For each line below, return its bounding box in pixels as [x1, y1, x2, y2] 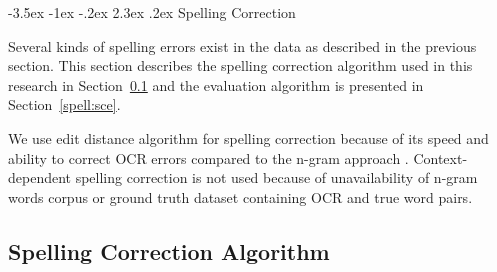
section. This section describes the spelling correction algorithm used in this [8, 55, 473, 76]
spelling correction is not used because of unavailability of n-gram [75, 167, 478, 188]
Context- [413, 147, 468, 168]
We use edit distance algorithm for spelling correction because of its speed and [8, 127, 489, 148]
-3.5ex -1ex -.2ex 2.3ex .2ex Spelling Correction [8, 2, 296, 22]
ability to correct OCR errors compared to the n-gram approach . [8, 147, 409, 168]
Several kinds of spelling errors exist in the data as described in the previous [8, 35, 477, 56]
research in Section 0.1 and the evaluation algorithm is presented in [8, 74, 424, 95]
